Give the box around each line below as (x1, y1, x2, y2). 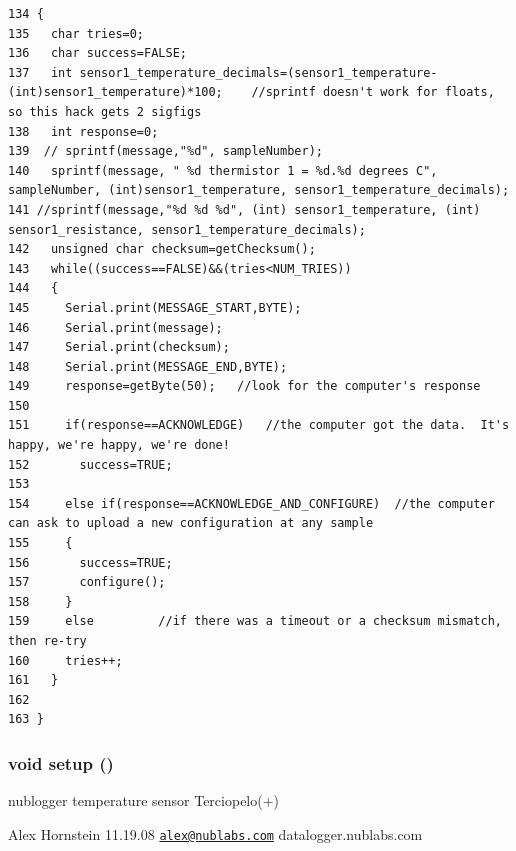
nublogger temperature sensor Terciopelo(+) (8, 790, 280, 811)
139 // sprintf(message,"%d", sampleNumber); (8, 144, 323, 159)
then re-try (8, 634, 87, 648)
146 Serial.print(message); (8, 320, 223, 335)
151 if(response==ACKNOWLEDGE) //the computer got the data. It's (8, 418, 510, 433)
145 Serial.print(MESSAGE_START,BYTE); (8, 300, 302, 315)
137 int (8, 65, 73, 80)
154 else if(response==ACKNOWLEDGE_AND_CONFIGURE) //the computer (8, 496, 495, 511)
